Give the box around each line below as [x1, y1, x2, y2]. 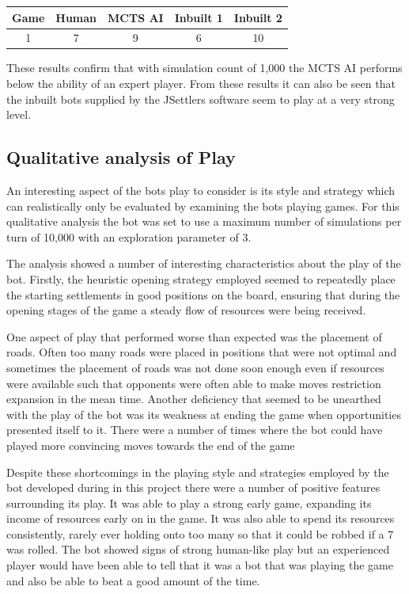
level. [6, 106, 32, 123]
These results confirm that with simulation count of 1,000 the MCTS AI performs [6, 59, 403, 76]
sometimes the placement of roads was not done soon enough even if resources [6, 359, 384, 375]
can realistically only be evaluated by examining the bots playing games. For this [6, 197, 400, 214]
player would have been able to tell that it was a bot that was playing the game [6, 557, 393, 573]
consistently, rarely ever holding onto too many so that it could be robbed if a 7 [6, 525, 394, 542]
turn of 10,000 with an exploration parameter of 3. [6, 228, 252, 245]
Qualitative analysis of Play [6, 145, 236, 169]
